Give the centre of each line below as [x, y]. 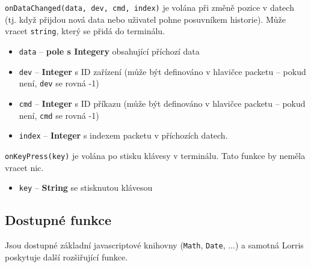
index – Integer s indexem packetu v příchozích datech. [123, 135]
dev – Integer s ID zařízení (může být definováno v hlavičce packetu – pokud [162, 71]
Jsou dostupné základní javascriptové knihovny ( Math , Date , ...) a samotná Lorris [154, 244]
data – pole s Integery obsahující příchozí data [109, 51]
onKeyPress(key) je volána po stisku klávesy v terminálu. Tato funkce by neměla [155, 155]
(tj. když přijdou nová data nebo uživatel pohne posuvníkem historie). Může [145, 19]
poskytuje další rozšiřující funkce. [66, 256]
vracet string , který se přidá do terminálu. [85, 31]
